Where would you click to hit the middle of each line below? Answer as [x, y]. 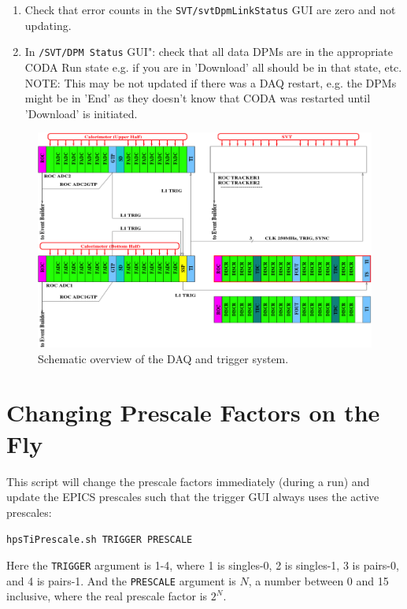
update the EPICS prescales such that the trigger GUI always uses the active [193, 497]
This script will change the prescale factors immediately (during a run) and [188, 481]
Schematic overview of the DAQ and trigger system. [163, 358]
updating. [48, 25]
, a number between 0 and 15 [318, 580]
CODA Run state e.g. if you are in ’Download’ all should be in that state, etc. [213, 67]
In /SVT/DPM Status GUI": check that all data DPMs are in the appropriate [209, 52]
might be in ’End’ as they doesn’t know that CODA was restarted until [198, 98]
